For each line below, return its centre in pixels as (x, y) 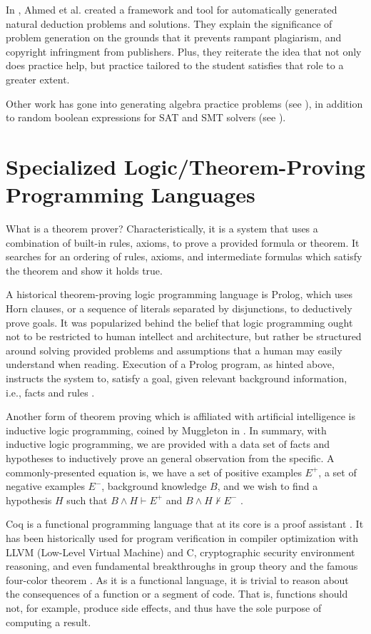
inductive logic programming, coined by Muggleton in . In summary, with (166, 430)
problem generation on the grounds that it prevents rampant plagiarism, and (174, 37)
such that (87, 500)
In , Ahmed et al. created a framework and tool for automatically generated (172, 9)
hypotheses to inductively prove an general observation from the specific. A (170, 457)
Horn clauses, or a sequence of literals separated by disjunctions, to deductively (179, 308)
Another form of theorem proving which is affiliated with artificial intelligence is (181, 416)
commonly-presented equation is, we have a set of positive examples (154, 472)
